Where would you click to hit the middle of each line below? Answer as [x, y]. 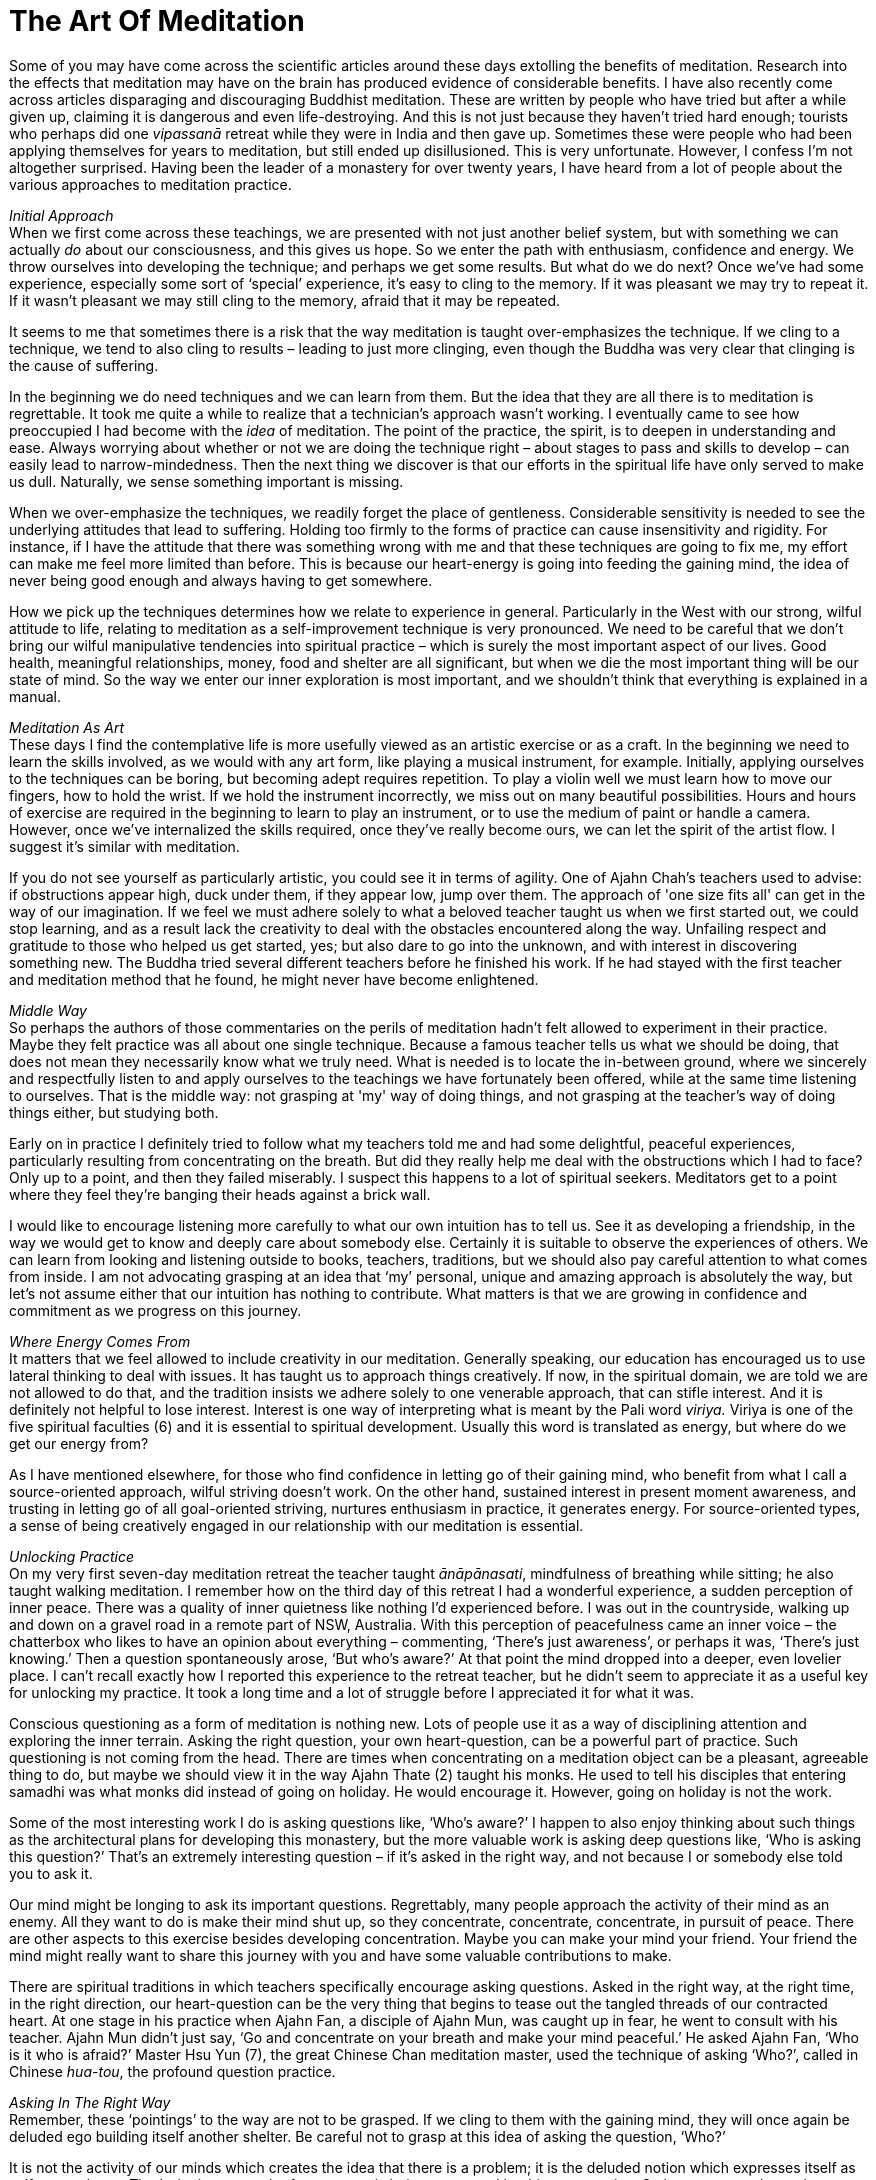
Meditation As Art [67, 727]
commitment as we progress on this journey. [155, 1310]
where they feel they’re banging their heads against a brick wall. [220, 1194]
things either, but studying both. [114, 1112]
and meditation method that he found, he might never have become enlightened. [274, 979]
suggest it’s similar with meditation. [124, 846]
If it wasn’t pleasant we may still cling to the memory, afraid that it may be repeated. [284, 300]
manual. [35, 696]
